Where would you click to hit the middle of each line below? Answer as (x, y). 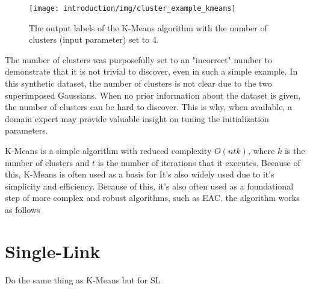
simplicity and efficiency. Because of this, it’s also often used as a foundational (149, 186)
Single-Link (53, 251)
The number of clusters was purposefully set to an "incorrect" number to (138, 59)
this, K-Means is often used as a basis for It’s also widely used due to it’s (140, 174)
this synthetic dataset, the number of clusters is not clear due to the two (138, 83)
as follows (23, 209)
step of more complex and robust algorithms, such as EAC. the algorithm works (152, 198)
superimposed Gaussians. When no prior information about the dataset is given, (153, 95)
